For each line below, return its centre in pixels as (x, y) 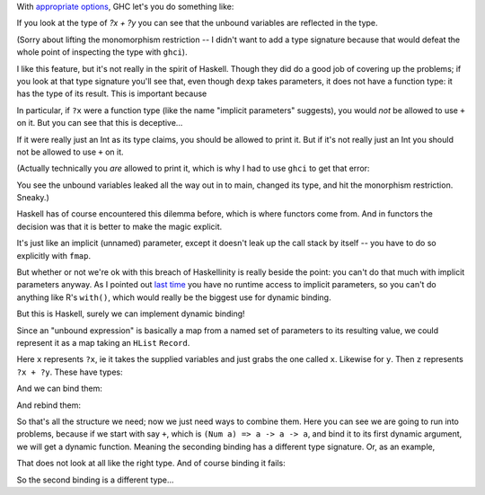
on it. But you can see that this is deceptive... (100, 123)
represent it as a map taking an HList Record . (103, 342)
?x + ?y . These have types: (70, 372)
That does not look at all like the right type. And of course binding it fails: (151, 464)
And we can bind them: (60, 389)
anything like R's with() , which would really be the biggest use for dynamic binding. (174, 297)
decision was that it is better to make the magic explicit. (119, 226)
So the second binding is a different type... (95, 480)
